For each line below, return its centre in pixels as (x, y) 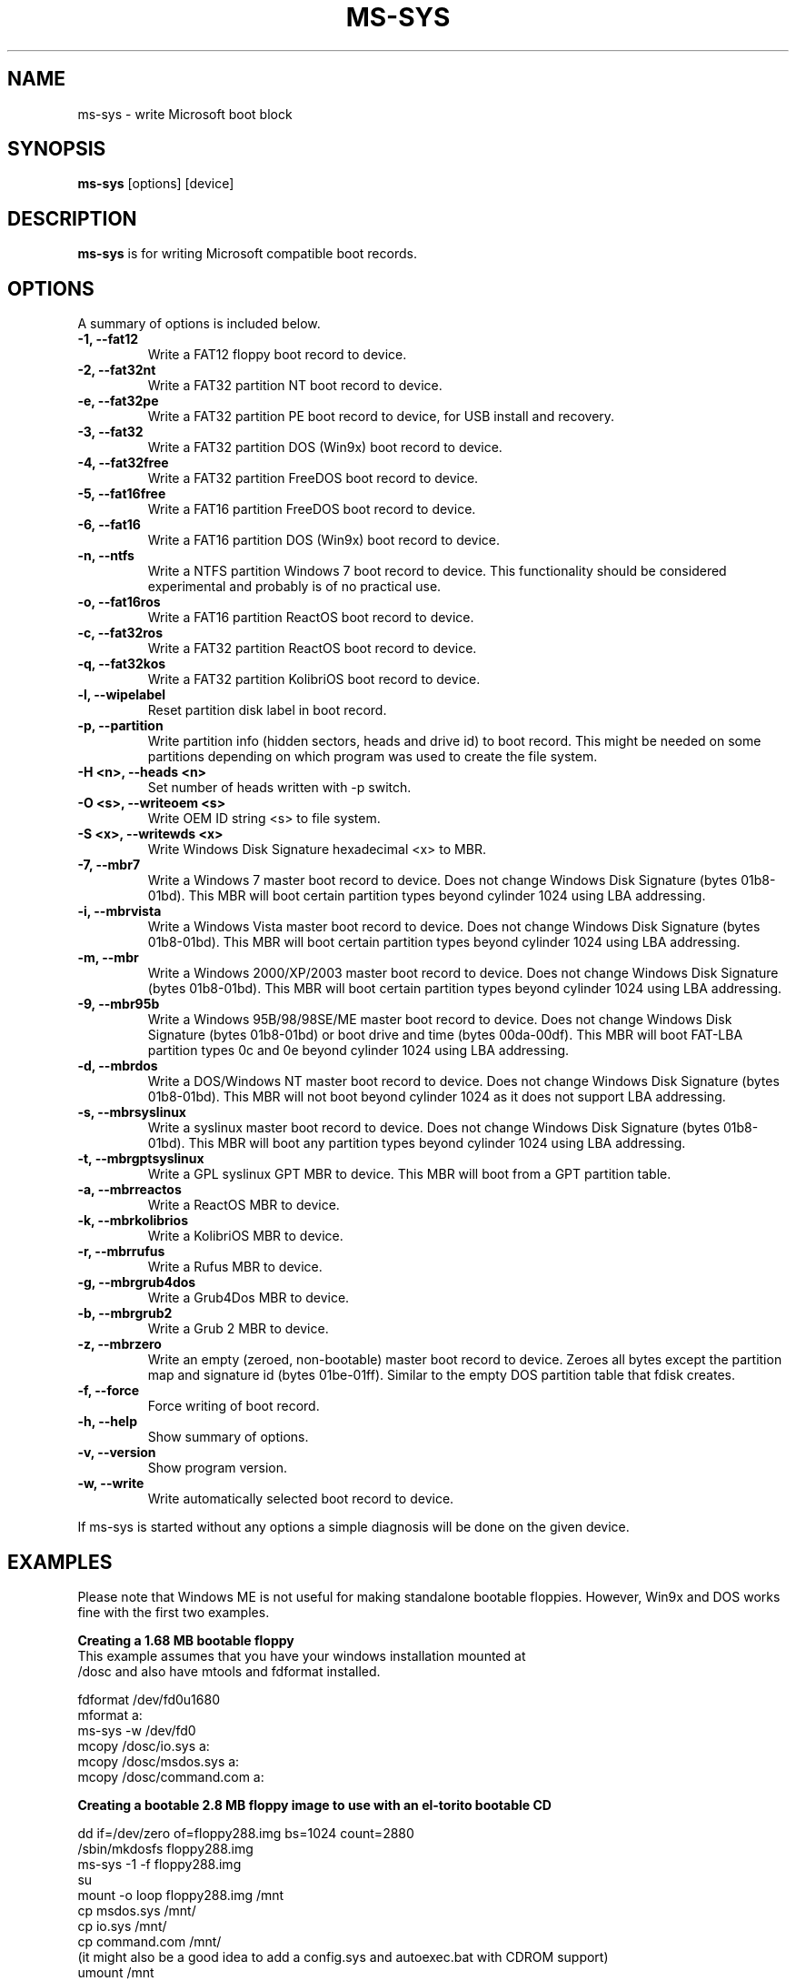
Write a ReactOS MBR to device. (244, 1205)
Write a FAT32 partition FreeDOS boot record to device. (313, 478)
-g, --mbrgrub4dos (137, 1282)
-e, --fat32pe (118, 401)
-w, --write (111, 1483)
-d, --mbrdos (118, 1066)
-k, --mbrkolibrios (133, 1221)
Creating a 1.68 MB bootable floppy (186, 1640)
